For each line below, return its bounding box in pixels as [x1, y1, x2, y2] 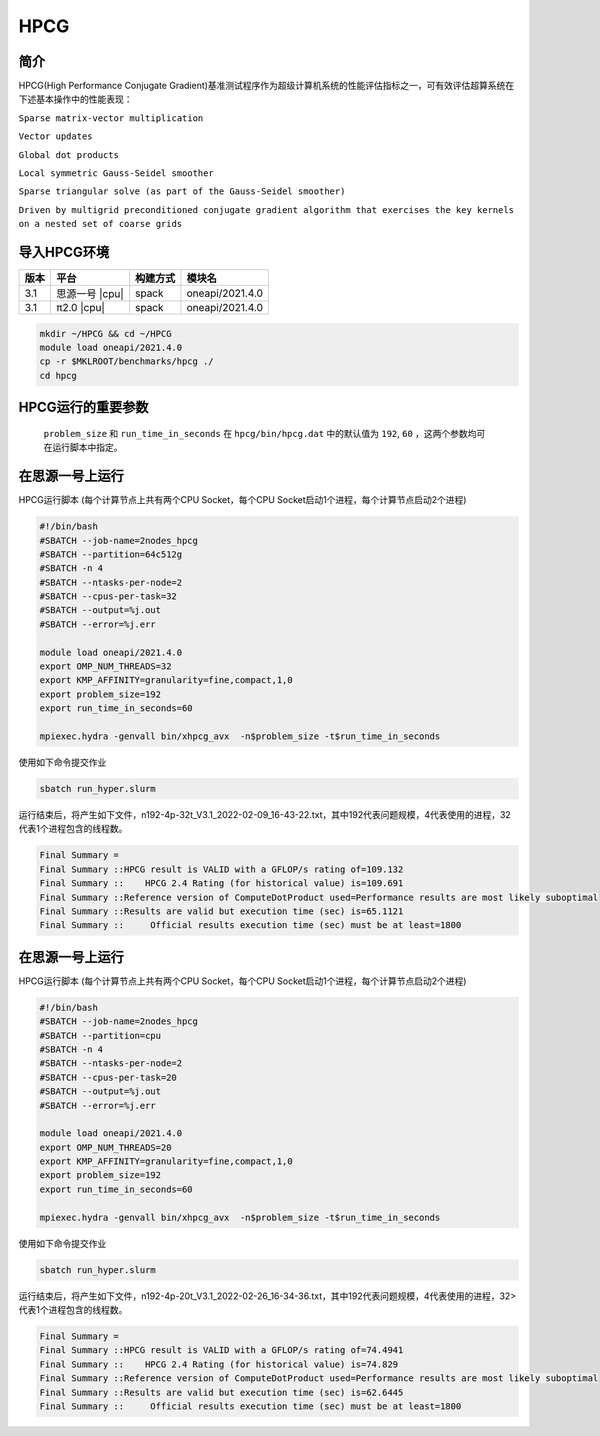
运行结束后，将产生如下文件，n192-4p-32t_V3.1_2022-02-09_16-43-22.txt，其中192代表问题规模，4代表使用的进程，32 [18, 808, 512, 820]
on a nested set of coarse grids [18, 218, 183, 230]
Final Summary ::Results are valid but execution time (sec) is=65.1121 [39, 905, 404, 917]
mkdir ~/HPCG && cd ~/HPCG [39, 328, 172, 339]
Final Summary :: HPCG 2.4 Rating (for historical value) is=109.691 [39, 878, 404, 889]
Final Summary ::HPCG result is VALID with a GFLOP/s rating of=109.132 [39, 863, 404, 875]
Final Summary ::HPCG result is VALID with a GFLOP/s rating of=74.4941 [39, 1345, 404, 1356]
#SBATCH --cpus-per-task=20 [39, 1071, 177, 1083]
